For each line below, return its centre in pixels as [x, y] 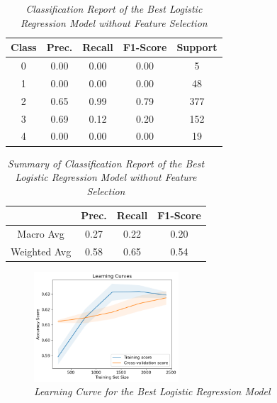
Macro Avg [41, 234]
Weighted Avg [41, 251]
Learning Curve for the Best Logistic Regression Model [152, 391]
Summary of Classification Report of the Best [106, 163]
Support [197, 47]
